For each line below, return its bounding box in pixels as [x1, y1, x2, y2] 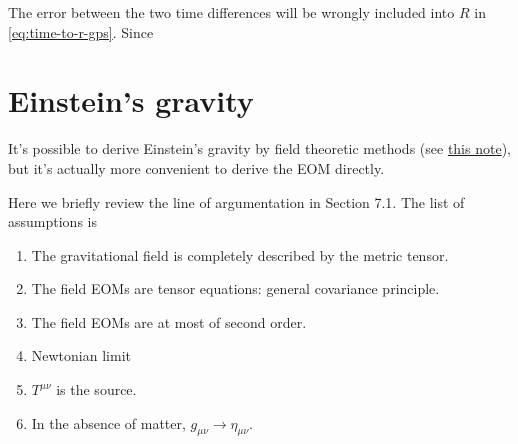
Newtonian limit [31, 345, 131, 366]
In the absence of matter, [31, 412, 186, 433]
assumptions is [8, 211, 97, 232]
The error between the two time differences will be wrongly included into [8, 2, 455, 22]
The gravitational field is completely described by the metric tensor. [31, 244, 449, 265]
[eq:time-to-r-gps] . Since [8, 21, 154, 42]
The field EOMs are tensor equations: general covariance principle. [31, 278, 440, 299]
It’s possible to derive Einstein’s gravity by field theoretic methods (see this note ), [8, 138, 511, 159]
